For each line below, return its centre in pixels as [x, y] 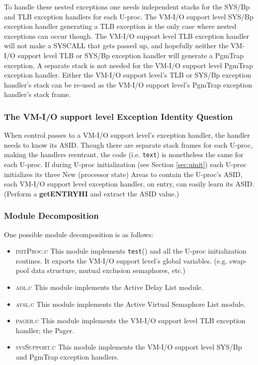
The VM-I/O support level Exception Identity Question [119, 116]
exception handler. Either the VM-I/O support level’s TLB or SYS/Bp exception [128, 75]
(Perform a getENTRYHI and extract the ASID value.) [92, 193]
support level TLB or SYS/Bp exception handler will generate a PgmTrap [131, 55]
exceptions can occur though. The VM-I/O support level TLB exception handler [127, 36]
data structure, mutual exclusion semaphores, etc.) [108, 270]
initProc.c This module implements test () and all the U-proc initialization [131, 251]
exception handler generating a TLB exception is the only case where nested [120, 26]
